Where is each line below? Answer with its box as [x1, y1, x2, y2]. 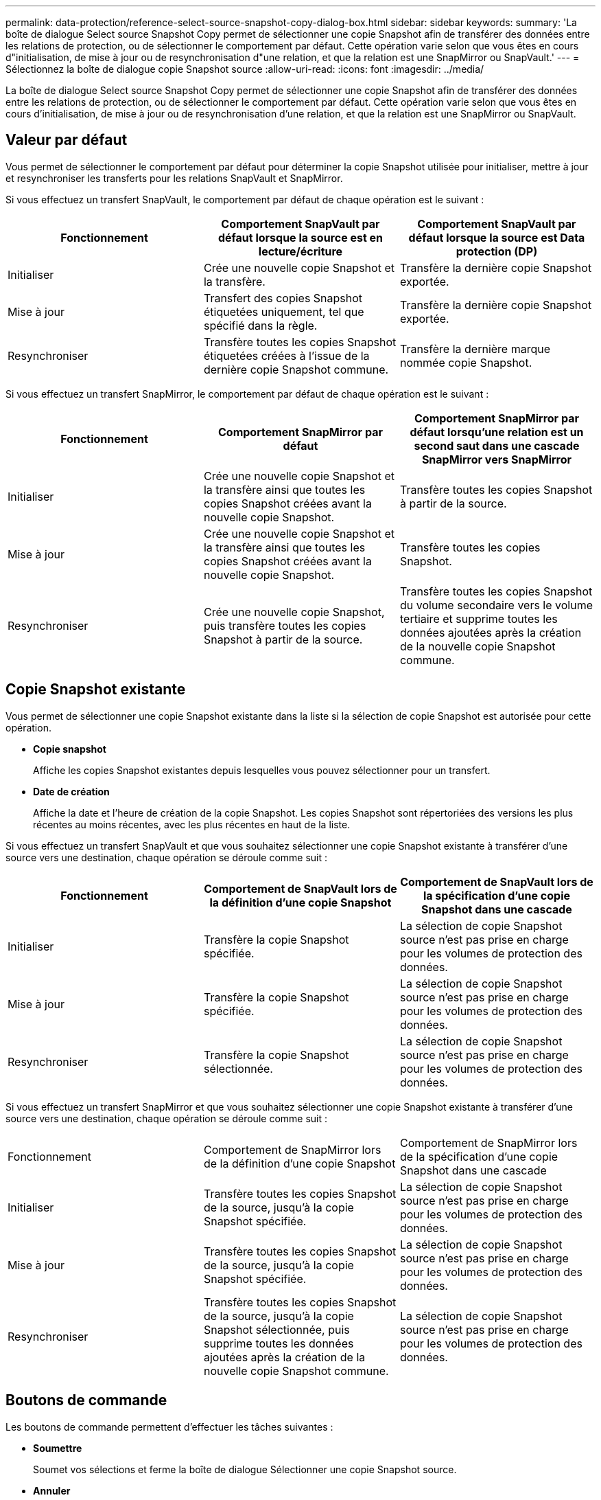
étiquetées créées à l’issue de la [203, 348, 370, 363]
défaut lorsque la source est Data [408, 230, 585, 245]
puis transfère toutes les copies [203, 618, 366, 633]
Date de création [33, 785, 110, 797]
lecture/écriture [258, 244, 343, 258]
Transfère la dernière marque [399, 341, 551, 356]
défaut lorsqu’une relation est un [410, 424, 584, 439]
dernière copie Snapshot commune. [203, 362, 389, 376]
